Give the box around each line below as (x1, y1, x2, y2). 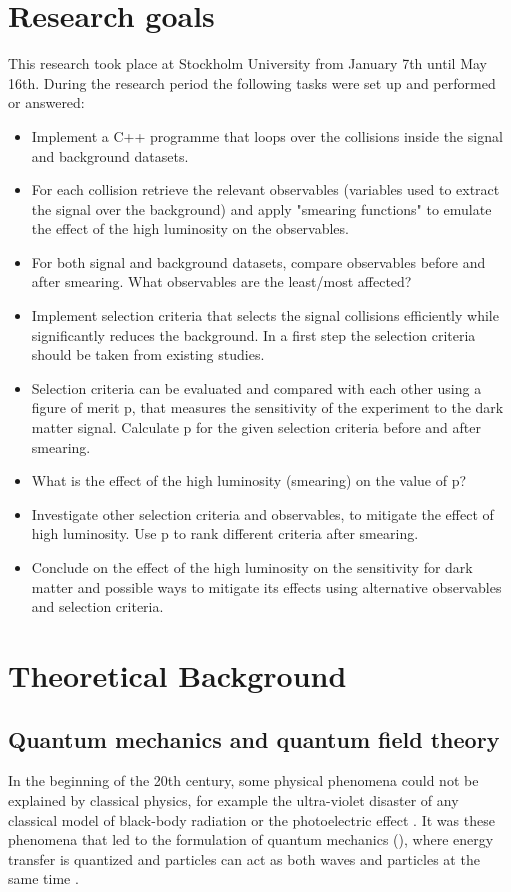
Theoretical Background (8, 654, 347, 695)
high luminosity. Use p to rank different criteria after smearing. (31, 523, 419, 544)
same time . (8, 868, 79, 889)
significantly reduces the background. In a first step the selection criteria (31, 324, 476, 345)
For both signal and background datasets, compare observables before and (31, 251, 486, 272)
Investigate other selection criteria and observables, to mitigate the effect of (31, 503, 494, 524)
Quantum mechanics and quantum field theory (8, 723, 500, 754)
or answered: (8, 92, 85, 113)
